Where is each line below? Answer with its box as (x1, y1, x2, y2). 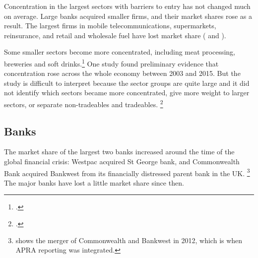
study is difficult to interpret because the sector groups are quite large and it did (4, 77, 250, 88)
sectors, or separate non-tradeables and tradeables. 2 (4, 98, 163, 109)
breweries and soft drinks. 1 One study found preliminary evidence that (4, 57, 219, 68)
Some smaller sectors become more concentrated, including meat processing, (4, 47, 236, 57)
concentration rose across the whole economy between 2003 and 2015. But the (4, 68, 241, 78)
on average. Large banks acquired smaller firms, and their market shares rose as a (4, 10, 252, 21)
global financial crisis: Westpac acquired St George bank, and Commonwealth (4, 156, 240, 167)
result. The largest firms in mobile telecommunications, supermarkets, (4, 20, 216, 31)
